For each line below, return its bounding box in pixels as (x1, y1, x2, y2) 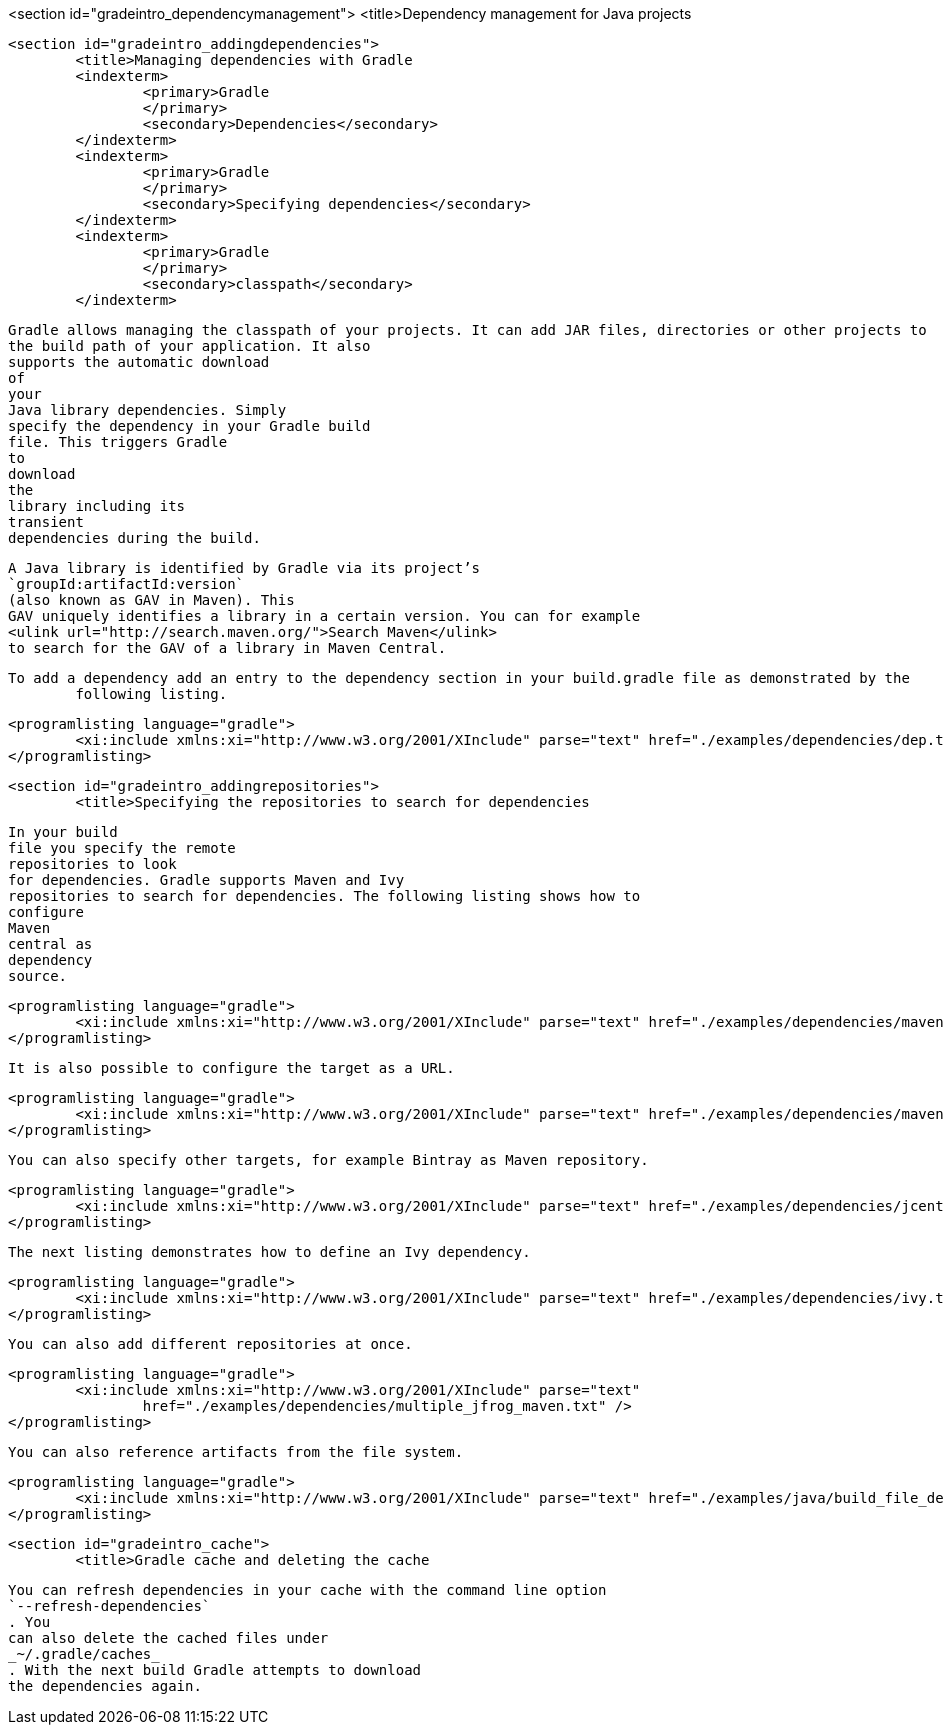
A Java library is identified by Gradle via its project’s (8, 560, 481, 576)
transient (8, 514, 84, 530)
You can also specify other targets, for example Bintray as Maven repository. (8, 1152, 649, 1168)
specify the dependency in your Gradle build (8, 418, 371, 434)
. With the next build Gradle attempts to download (8, 1662, 422, 1678)
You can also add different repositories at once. (8, 1336, 413, 1352)
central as (8, 936, 93, 952)
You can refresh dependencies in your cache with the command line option (8, 1582, 607, 1598)
